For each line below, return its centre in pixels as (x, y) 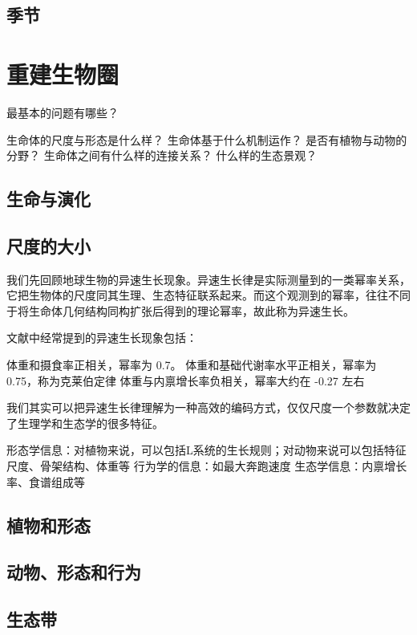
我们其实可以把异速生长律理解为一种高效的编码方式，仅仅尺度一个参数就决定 (208, 407)
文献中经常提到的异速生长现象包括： (102, 338)
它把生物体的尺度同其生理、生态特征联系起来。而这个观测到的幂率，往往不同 (208, 295)
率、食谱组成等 (46, 481)
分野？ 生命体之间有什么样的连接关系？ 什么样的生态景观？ (162, 155)
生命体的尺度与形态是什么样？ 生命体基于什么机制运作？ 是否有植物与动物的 (207, 139)
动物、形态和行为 (74, 572)
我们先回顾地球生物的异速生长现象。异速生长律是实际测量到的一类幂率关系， (208, 279)
